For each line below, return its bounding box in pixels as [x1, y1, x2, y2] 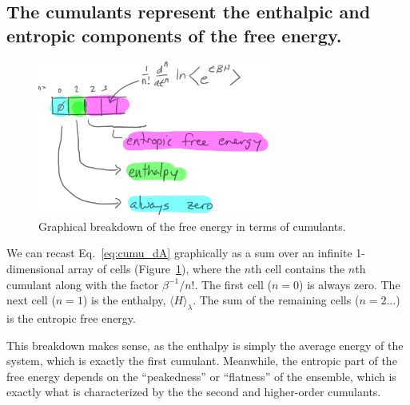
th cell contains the [251, 260, 345, 277]
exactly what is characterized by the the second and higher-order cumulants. [6, 383, 381, 400]
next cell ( [6, 292, 56, 308]
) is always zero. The [299, 276, 400, 292]
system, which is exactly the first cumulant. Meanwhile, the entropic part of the [6, 352, 397, 369]
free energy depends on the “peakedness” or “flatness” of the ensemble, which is [6, 367, 396, 384]
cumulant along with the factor [6, 276, 159, 292]
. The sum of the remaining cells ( [193, 292, 360, 308]
